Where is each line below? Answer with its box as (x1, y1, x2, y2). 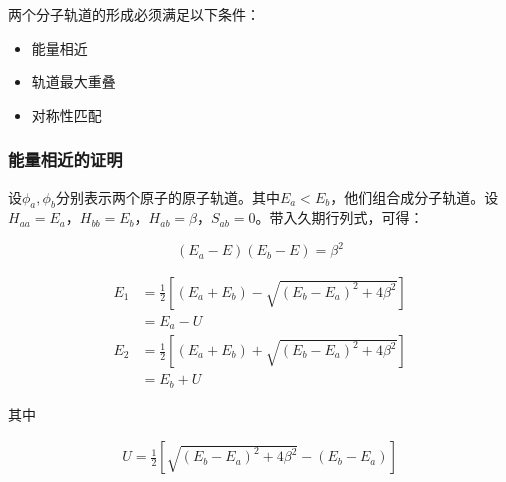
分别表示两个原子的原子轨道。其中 (55, 186, 280, 207)
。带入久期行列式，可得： (255, 207, 424, 228)
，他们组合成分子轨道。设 (330, 186, 499, 207)
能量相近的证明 (8, 147, 123, 172)
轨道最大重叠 (31, 71, 116, 92)
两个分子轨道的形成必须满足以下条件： (8, 4, 260, 24)
